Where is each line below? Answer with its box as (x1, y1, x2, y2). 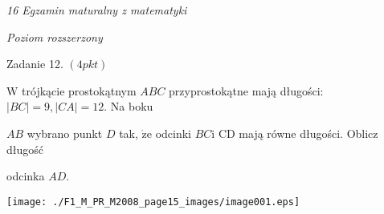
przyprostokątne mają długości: (169, 82, 324, 99)
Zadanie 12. (6, 55, 63, 72)
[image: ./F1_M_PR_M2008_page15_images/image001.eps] (6, 196, 300, 208)
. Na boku (104, 98, 153, 115)
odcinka (6, 168, 45, 184)
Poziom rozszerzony (6, 28, 103, 45)
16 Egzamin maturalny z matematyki (6, 2, 187, 18)
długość (6, 140, 44, 157)
